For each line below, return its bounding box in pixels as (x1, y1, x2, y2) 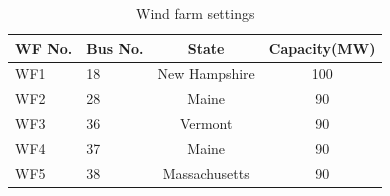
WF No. (15, 37, 73, 58)
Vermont (179, 113, 233, 134)
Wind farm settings (136, 3, 255, 23)
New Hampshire (157, 63, 255, 84)
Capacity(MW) (268, 37, 376, 58)
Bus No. (86, 37, 144, 58)
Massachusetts (162, 162, 250, 183)
